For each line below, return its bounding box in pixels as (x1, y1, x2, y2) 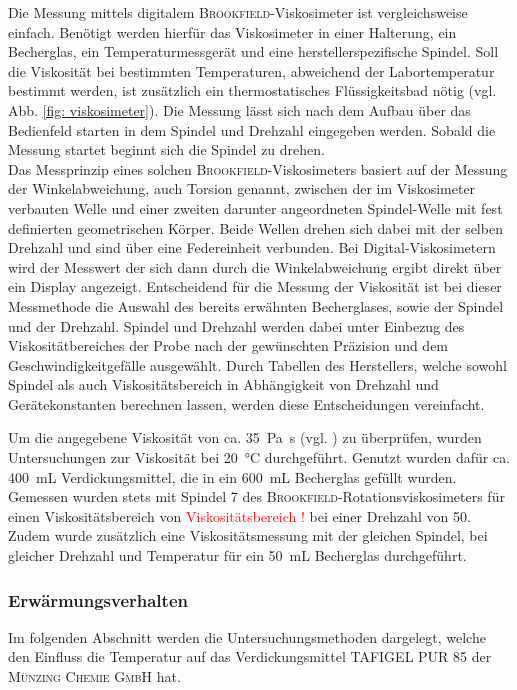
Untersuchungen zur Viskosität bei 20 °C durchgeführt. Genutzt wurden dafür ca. (8, 447, 511, 468)
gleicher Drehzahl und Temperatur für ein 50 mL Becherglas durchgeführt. (8, 545, 467, 566)
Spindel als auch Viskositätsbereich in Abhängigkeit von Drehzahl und (8, 374, 439, 395)
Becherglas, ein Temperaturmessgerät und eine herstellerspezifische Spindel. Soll (8, 41, 499, 62)
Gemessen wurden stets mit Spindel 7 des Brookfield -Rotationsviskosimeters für (8, 486, 505, 507)
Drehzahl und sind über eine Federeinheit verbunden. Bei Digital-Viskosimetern (8, 237, 496, 258)
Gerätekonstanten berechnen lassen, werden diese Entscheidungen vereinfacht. (8, 393, 485, 414)
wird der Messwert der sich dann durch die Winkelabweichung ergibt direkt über (8, 256, 502, 277)
